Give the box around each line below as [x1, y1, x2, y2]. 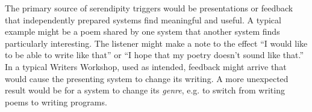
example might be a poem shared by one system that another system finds [5, 25, 280, 38]
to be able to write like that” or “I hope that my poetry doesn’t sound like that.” [5, 49, 304, 61]
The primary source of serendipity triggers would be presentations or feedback [5, 2, 293, 14]
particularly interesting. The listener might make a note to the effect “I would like [5, 37, 308, 49]
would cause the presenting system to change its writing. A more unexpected [5, 72, 289, 84]
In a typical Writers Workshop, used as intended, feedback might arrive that [5, 60, 287, 72]
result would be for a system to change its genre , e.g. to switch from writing [5, 84, 285, 96]
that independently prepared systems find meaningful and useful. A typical [5, 13, 281, 26]
